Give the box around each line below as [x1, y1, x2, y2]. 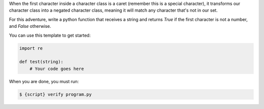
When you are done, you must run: [9, 78, 79, 84]
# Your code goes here [29, 66, 84, 71]
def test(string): [19, 59, 64, 65]
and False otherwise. [9, 23, 51, 29]
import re [19, 45, 43, 51]
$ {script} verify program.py [19, 91, 92, 97]
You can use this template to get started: [9, 32, 91, 38]
